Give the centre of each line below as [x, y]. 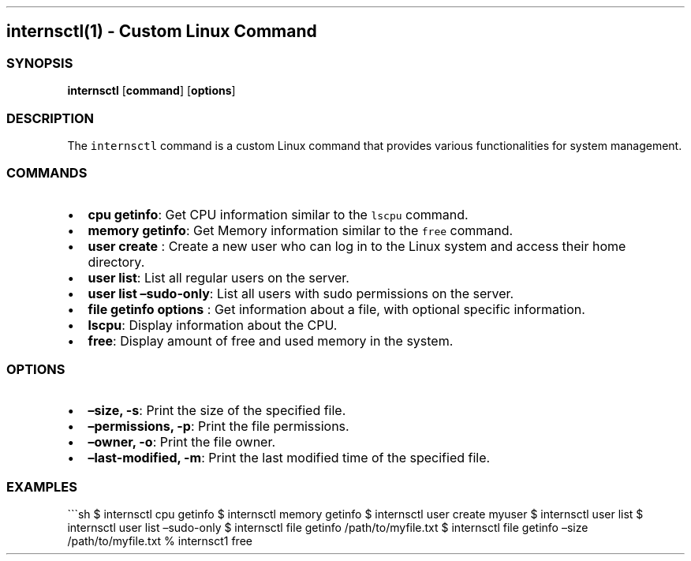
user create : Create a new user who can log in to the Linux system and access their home [357, 246]
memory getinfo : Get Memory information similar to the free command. [301, 230]
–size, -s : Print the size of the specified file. [217, 411]
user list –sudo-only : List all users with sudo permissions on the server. [301, 293]
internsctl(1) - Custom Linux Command [162, 32]
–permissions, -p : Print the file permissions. [219, 426]
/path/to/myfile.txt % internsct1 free [160, 541]
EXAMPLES [42, 486]
